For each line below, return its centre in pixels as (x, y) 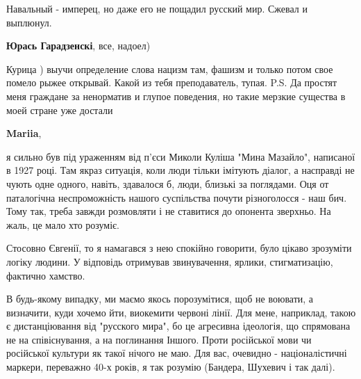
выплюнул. (29, 22)
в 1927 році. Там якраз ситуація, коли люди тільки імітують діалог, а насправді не (180, 170)
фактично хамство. (46, 275)
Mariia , (24, 133)
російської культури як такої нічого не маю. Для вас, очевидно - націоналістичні (177, 353)
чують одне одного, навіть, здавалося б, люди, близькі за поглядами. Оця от (168, 183)
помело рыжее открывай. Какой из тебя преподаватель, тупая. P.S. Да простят (172, 82)
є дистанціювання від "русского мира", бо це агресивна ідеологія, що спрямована (178, 326)
